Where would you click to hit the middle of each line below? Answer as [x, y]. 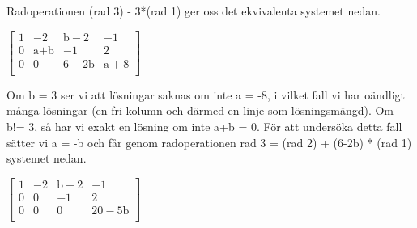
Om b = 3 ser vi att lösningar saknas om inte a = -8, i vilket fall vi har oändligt [206, 94]
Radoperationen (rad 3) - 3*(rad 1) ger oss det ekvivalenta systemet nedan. [194, 11]
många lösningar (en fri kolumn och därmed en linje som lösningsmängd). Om [200, 110]
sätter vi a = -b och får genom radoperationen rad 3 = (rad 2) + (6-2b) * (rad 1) [209, 142]
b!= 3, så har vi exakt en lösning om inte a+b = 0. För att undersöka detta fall [204, 126]
